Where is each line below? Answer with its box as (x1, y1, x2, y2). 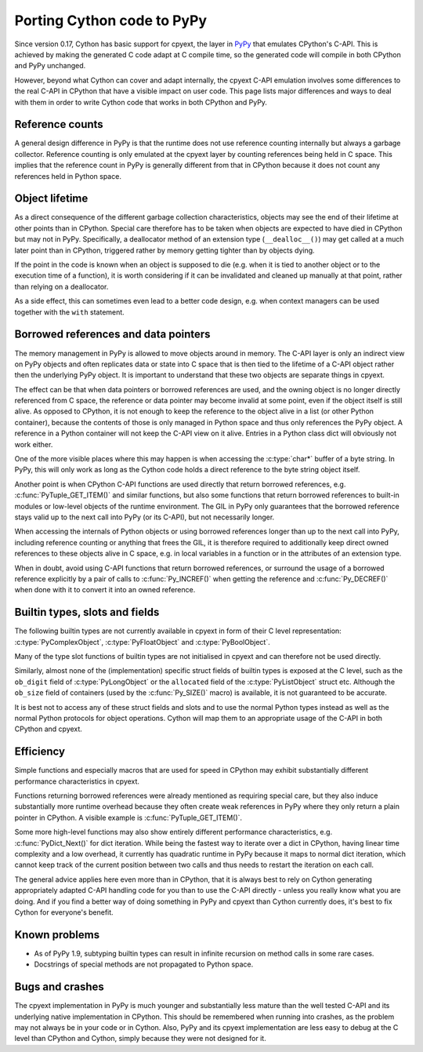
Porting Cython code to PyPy (14, 12, 208, 29)
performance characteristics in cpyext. (14, 777, 140, 786)
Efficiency (14, 745, 66, 759)
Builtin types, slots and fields (14, 606, 160, 619)
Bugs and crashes (14, 981, 105, 994)
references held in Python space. (14, 171, 121, 180)
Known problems (14, 928, 100, 941)
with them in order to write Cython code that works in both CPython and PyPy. (14, 97, 268, 107)
